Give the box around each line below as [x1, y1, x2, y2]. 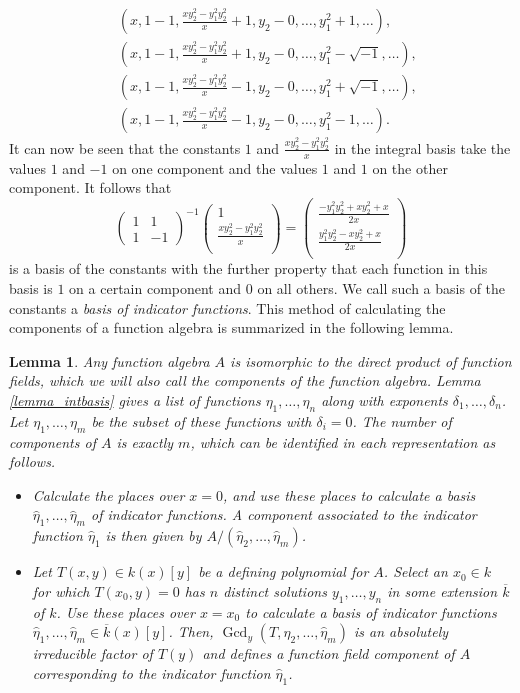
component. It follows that [9, 177, 172, 198]
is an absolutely [353, 621, 449, 642]
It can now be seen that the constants [9, 137, 241, 158]
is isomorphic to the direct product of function [230, 350, 512, 371]
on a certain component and [69, 277, 242, 298]
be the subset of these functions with [91, 410, 312, 431]
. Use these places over [56, 601, 195, 622]
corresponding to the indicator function [32, 662, 271, 683]
